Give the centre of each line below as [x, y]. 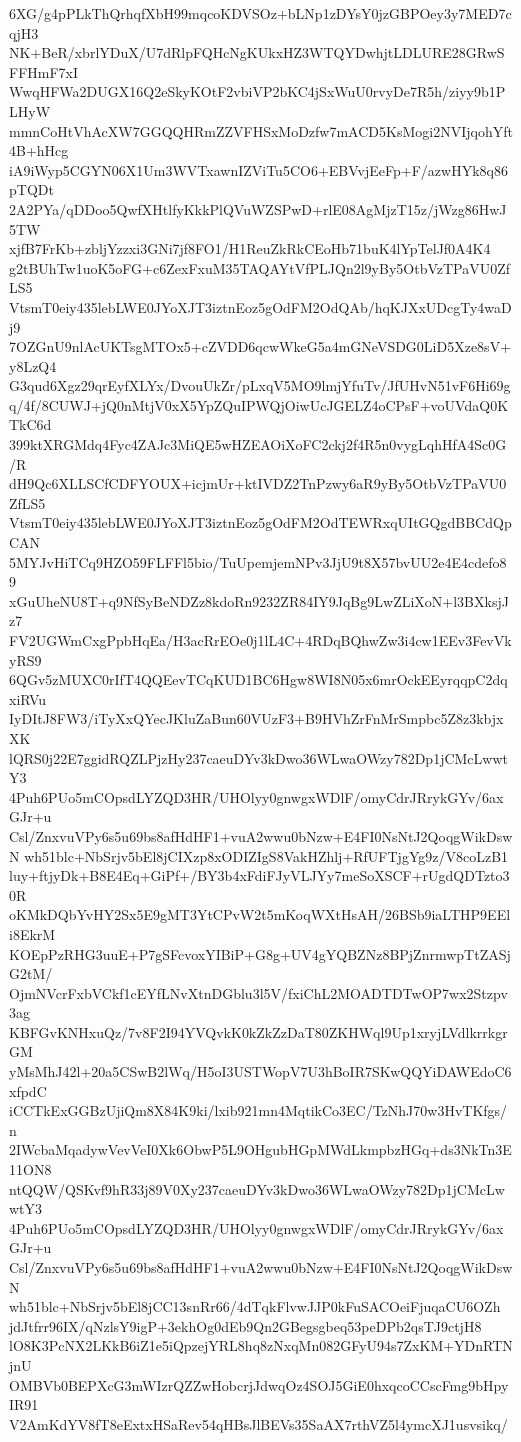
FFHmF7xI [44, 71]
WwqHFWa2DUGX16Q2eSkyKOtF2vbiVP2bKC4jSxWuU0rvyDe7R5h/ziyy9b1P [257, 91]
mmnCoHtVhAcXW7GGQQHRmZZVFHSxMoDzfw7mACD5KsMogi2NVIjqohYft [261, 130]
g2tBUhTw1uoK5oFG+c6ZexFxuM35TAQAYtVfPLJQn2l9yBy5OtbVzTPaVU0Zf [260, 267]
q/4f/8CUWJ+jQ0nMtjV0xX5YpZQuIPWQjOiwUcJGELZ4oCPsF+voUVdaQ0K [259, 404]
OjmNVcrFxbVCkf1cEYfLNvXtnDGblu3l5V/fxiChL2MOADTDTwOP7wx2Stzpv [258, 992]
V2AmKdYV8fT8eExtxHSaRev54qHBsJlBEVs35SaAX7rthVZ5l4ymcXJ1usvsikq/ [258, 1423]
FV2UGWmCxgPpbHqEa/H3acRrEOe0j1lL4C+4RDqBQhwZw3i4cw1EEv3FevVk [260, 640]
